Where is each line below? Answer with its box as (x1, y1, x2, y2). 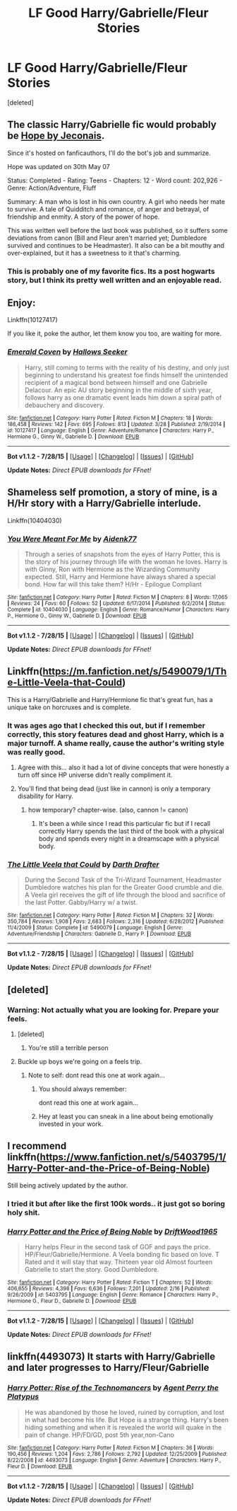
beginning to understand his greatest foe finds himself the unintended (24, 370, 228, 379)
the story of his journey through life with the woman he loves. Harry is (24, 557, 228, 565)
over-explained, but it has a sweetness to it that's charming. (7, 248, 181, 257)
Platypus (7, 1392, 39, 1402)
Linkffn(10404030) (7, 516, 62, 524)
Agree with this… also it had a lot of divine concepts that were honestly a (17, 763, 229, 771)
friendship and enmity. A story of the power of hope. (7, 212, 160, 221)
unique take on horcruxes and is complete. (7, 703, 132, 711)
